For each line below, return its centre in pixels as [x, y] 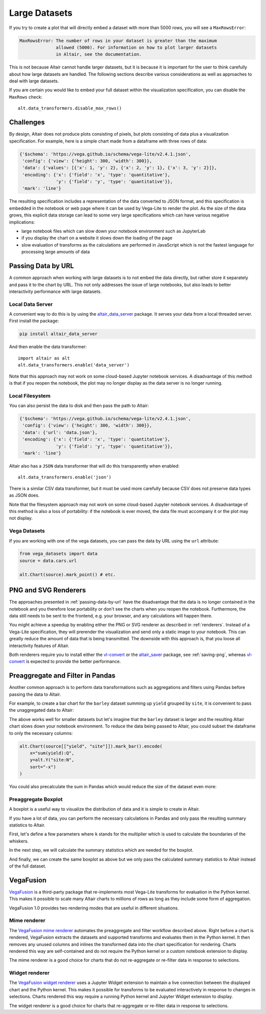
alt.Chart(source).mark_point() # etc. [67, 574]
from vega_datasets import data [59, 554]
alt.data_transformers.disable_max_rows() [70, 108]
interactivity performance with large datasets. [55, 291]
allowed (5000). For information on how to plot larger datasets [136, 47]
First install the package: [34, 321]
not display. [21, 518]
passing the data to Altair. [35, 694]
